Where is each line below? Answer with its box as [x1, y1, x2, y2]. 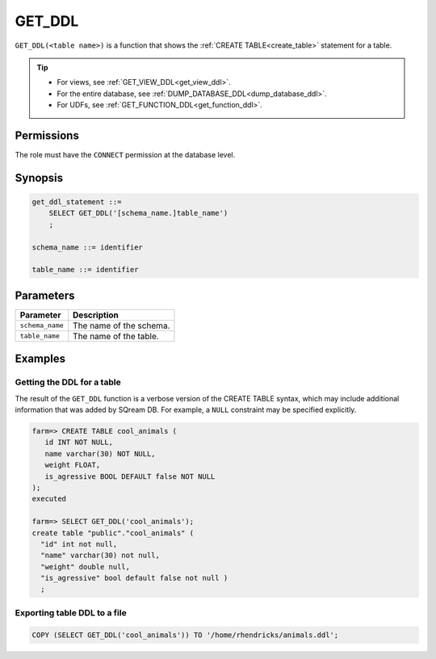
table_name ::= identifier [31, 265, 139, 275]
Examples [15, 352, 66, 366]
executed [31, 494, 67, 504]
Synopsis [15, 170, 64, 185]
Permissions [15, 128, 80, 142]
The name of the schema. [73, 320, 170, 331]
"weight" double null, [40, 562, 131, 571]
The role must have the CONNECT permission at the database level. [15, 150, 236, 160]
